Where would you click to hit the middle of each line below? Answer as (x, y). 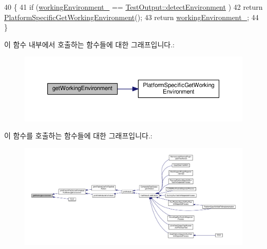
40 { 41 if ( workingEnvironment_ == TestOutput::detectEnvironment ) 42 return (133, 7)
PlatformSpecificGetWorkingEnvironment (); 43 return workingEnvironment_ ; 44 (131, 17)
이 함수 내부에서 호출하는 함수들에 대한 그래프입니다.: (89, 44)
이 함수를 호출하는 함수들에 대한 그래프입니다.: (78, 136)
